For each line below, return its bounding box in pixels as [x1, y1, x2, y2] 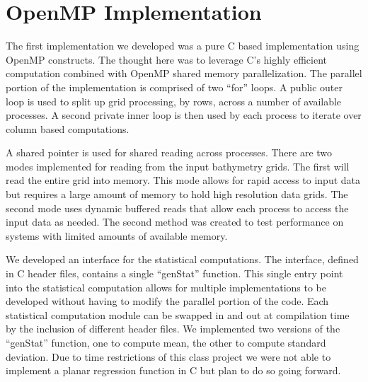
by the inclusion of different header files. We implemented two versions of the [6, 321, 340, 336]
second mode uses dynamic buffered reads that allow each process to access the [6, 200, 349, 215]
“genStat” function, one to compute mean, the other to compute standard [6, 335, 326, 349]
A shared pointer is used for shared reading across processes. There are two [6, 145, 333, 160]
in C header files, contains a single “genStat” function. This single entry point [6, 266, 343, 281]
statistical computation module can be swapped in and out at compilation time [6, 307, 350, 322]
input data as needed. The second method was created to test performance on [6, 214, 344, 229]
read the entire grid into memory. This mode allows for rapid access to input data [6, 173, 361, 187]
